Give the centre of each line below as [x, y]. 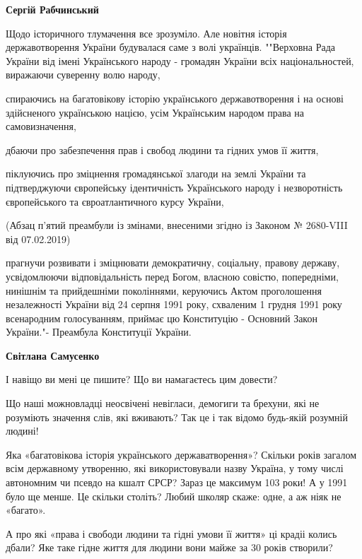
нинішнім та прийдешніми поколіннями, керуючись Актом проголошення [164, 290]
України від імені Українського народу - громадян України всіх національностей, [180, 60]
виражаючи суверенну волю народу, [83, 75]
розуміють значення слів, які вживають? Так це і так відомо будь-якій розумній [177, 417]
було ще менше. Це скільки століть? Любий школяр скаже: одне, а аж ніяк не [174, 496]
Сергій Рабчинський [52, 9]
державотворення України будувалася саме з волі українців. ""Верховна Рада [170, 47]
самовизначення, [41, 126]
